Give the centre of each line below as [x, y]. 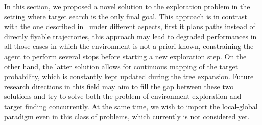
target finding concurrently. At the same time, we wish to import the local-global [131, 106]
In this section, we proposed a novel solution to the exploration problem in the [127, 6]
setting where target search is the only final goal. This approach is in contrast [126, 16]
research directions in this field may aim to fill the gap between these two [119, 86]
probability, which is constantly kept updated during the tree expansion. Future [129, 76]
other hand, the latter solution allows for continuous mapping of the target [121, 66]
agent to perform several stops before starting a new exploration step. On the [125, 56]
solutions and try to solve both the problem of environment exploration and [123, 96]
